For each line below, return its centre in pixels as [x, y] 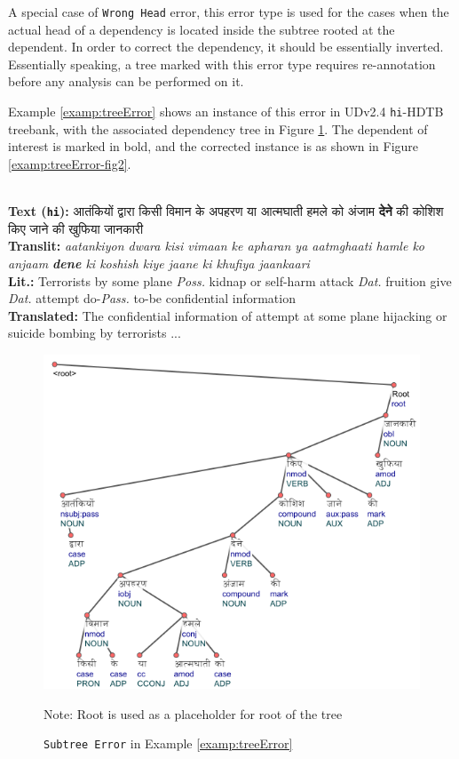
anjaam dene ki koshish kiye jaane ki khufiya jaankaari [159, 263]
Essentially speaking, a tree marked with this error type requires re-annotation [222, 64]
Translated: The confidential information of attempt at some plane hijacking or [228, 315]
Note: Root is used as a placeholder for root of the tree [193, 713]
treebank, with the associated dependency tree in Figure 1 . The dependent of [218, 128]
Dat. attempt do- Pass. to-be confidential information [152, 298]
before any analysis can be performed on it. [126, 81]
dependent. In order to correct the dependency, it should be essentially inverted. [226, 47]
